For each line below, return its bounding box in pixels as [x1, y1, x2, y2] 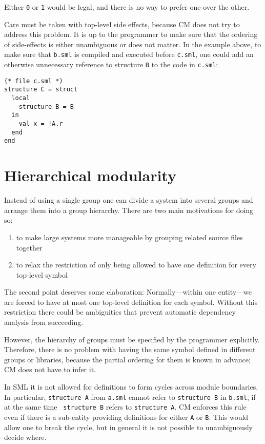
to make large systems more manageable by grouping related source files [16, 231, 243, 242]
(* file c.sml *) [4, 77, 63, 85]
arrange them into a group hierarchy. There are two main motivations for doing [4, 204, 254, 215]
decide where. [4, 432, 47, 442]
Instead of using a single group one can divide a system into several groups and [4, 195, 253, 205]
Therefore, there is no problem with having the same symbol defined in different [4, 344, 256, 355]
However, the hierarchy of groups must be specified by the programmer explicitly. [4, 334, 260, 344]
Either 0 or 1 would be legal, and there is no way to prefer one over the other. [4, 2, 250, 12]
